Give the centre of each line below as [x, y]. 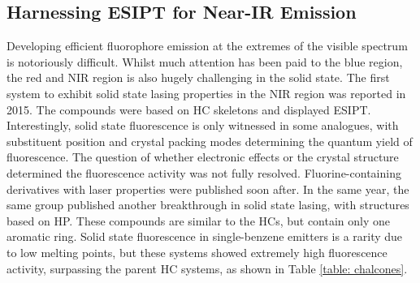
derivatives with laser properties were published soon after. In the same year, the [208, 189]
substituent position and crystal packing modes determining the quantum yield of [210, 141]
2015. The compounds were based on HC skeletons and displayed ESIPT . [189, 109]
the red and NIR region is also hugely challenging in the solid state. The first [198, 77]
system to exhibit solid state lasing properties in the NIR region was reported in [206, 93]
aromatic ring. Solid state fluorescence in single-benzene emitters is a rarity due [205, 236]
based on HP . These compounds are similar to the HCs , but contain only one [199, 220]
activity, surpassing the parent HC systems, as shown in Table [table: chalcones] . [207, 268]
